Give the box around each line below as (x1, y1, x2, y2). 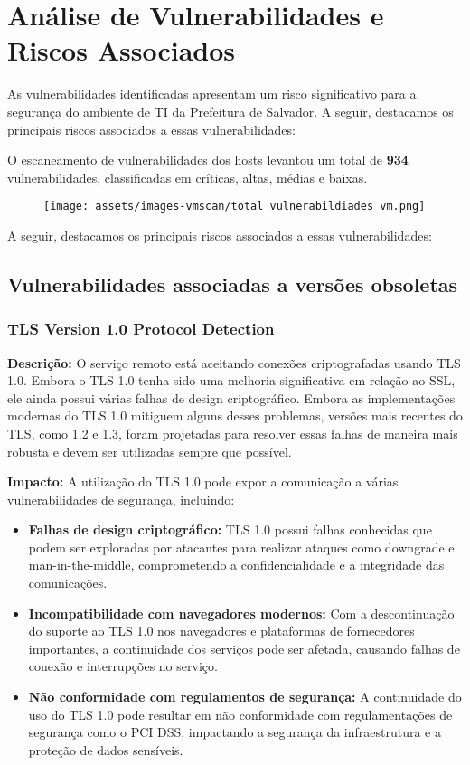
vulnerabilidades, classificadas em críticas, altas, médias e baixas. (7, 167, 368, 186)
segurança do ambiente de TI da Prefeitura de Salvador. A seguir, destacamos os (7, 101, 454, 120)
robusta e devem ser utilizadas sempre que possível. (7, 441, 292, 460)
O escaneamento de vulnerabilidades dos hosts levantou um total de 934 (7, 150, 409, 169)
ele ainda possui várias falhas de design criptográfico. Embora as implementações (7, 388, 456, 407)
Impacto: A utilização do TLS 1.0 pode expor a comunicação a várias (7, 472, 399, 491)
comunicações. (28, 573, 108, 592)
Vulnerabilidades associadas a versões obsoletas (7, 269, 458, 297)
